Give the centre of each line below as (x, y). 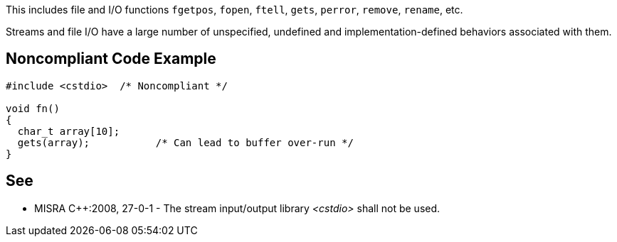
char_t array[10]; (69, 131)
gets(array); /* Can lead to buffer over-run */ (185, 142)
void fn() (33, 108)
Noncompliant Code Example (111, 59)
